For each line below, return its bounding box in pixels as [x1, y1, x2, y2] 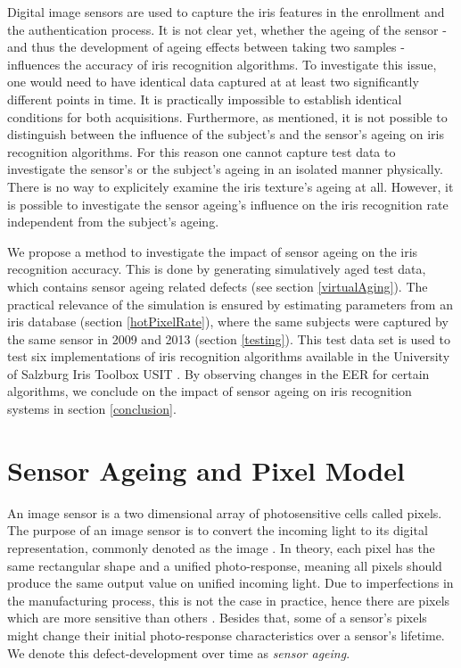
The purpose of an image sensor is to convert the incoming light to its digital [7, 521, 428, 540]
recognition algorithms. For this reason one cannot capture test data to [7, 142, 396, 161]
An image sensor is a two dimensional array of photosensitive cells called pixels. [7, 503, 442, 522]
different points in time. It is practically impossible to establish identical [7, 89, 402, 108]
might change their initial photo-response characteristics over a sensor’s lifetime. [7, 625, 445, 644]
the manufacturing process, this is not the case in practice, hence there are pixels [7, 590, 450, 609]
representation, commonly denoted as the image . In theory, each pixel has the [7, 538, 435, 557]
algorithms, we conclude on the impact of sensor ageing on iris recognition [7, 382, 412, 400]
